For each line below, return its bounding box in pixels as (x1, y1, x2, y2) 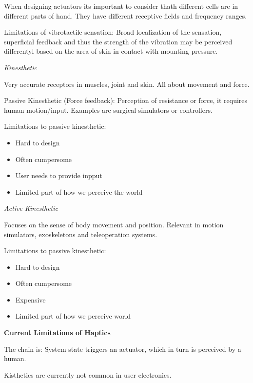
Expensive (15, 294, 46, 304)
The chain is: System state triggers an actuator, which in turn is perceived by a (4, 343, 241, 354)
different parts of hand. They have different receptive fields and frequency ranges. (4, 10, 247, 20)
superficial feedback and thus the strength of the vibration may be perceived (4, 36, 233, 46)
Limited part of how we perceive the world (15, 186, 143, 197)
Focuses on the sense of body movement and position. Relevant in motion (4, 219, 224, 229)
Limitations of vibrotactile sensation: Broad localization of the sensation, (4, 27, 222, 37)
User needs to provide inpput (15, 170, 102, 181)
